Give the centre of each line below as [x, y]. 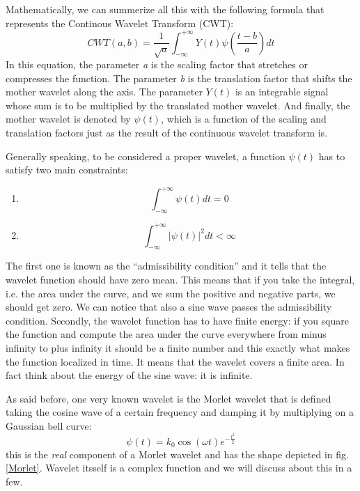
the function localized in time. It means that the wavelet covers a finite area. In [175, 361]
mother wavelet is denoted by [68, 119]
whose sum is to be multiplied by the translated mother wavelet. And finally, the [178, 105]
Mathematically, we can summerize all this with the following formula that [165, 9]
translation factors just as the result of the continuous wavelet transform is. [167, 133]
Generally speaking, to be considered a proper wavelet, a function [146, 156]
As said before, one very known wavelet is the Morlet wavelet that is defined [169, 398]
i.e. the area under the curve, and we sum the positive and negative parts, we [171, 293]
